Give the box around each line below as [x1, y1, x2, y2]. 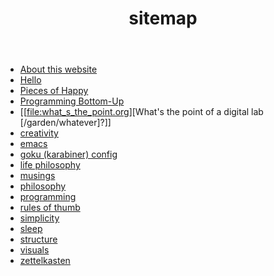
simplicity [19, 212, 60, 224]
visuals [19, 244, 50, 256]
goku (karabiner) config [19, 148, 118, 161]
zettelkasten [19, 255, 71, 267]
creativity [19, 127, 59, 139]
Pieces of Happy [19, 85, 89, 97]
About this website [19, 63, 98, 76]
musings [19, 170, 56, 182]
